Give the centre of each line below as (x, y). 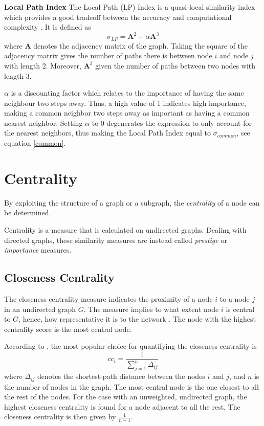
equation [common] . (35, 143)
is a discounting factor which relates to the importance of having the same (127, 93)
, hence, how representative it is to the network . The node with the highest (137, 319)
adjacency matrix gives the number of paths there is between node (108, 55)
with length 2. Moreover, (43, 65)
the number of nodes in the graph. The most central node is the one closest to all (131, 386)
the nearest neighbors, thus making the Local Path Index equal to (107, 133)
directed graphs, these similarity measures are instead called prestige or (116, 240)
